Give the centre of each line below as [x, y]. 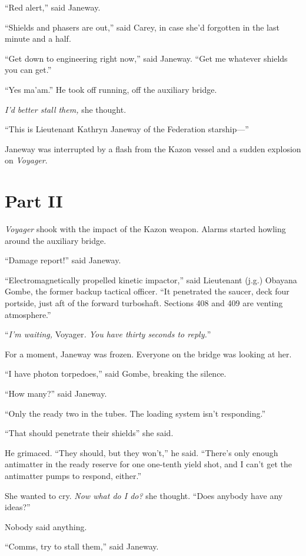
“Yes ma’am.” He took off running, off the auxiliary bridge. [111, 89]
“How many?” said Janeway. [56, 393]
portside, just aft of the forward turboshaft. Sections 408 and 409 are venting [144, 303]
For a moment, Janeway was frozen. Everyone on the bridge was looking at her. [148, 354]
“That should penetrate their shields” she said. [89, 433]
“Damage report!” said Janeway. [63, 260]
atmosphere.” [28, 314]
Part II [34, 201]
